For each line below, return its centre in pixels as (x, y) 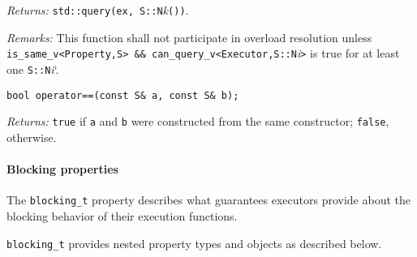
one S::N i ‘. (33, 69)
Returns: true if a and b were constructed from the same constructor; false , (198, 121)
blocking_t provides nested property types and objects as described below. (194, 243)
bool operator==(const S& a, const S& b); (123, 95)
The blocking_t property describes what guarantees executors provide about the (208, 200)
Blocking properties (62, 169)
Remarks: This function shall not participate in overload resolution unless (189, 37)
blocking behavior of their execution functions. (122, 215)
